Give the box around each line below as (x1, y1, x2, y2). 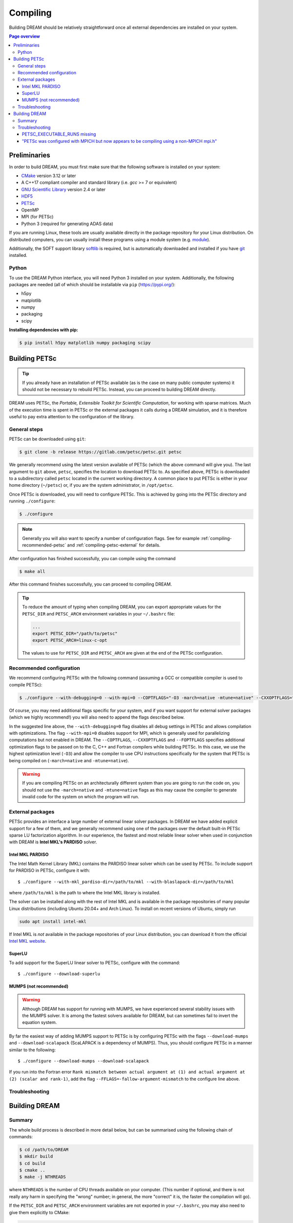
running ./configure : (9, 498, 56, 504)
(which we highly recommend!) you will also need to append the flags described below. (9, 714, 185, 720)
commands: (9, 1133, 33, 1139)
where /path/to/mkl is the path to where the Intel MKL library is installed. (9, 889, 161, 895)
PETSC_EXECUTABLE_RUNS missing (22, 131, 96, 137)
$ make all (19, 569, 45, 574)
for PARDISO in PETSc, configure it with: (9, 867, 90, 873)
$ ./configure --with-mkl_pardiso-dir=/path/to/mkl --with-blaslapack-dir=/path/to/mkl (18, 879, 234, 884)
